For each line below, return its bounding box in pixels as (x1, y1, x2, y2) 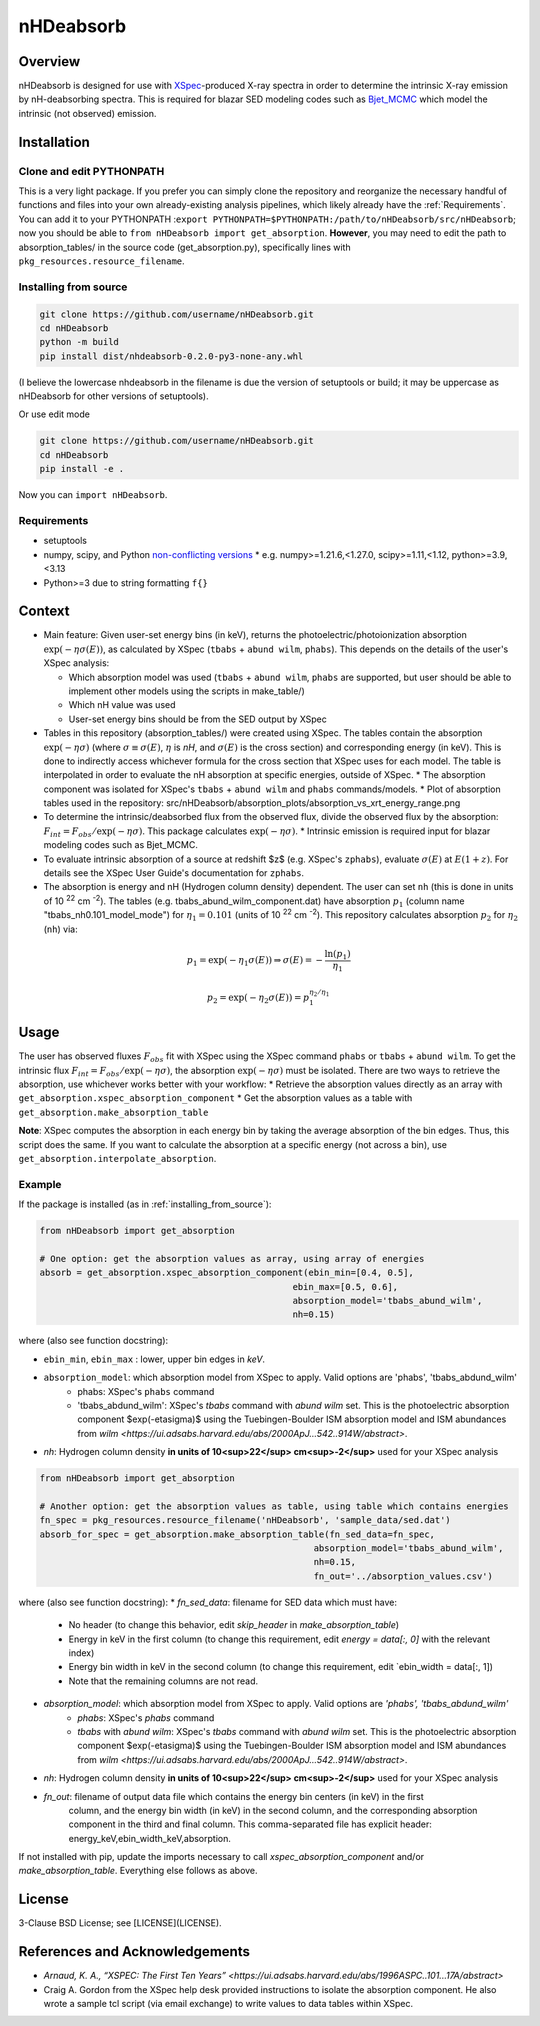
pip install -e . (39, 463, 125, 475)
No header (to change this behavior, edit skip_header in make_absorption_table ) (68, 1619, 400, 1631)
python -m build (39, 336, 120, 348)
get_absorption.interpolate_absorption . (18, 1152, 217, 1164)
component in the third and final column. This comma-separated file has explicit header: (68, 1818, 432, 1830)
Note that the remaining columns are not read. (68, 1675, 259, 1687)
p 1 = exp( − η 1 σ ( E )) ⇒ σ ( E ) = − (186, 955, 324, 968)
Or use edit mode (18, 408, 90, 420)
